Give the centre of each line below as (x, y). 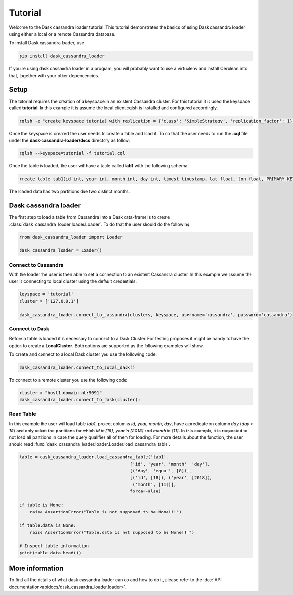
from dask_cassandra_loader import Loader (71, 237)
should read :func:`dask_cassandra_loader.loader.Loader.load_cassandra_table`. (90, 444)
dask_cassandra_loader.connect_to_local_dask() (77, 368)
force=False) (146, 491)
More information (36, 568)
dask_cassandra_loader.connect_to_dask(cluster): (80, 400)
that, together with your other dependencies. (54, 75)
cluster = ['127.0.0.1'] (49, 301)
